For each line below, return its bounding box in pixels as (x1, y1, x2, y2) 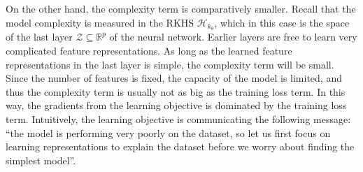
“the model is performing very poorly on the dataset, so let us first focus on (6, 125, 331, 140)
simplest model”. (6, 152, 76, 167)
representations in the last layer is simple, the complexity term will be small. (6, 57, 334, 71)
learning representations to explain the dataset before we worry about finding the (6, 139, 355, 154)
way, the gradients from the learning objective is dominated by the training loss (6, 98, 347, 113)
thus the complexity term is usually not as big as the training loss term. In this (6, 84, 346, 99)
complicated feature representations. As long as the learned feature (6, 43, 292, 58)
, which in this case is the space (214, 15, 350, 29)
